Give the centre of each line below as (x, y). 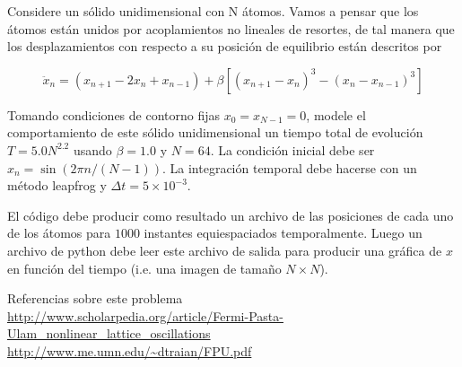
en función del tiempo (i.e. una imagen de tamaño (144, 268)
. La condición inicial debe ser (292, 149)
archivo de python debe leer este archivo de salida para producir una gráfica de (225, 250)
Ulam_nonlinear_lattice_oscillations (109, 333)
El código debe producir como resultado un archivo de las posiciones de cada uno (231, 215)
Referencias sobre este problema (95, 298)
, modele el (336, 114)
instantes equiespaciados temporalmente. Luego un (283, 233)
